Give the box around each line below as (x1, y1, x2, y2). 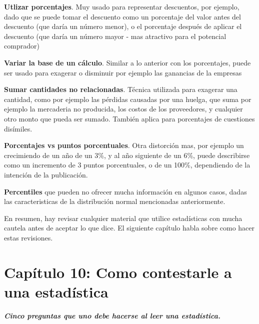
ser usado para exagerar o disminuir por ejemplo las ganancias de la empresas (4, 67, 242, 77)
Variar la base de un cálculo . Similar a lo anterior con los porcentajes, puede (4, 57, 251, 67)
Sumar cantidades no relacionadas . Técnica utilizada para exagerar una (4, 84, 237, 94)
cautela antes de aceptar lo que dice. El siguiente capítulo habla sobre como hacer (4, 222, 255, 233)
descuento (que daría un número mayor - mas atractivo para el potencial (4, 30, 226, 41)
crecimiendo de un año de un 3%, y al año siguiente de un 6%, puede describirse (4, 149, 250, 160)
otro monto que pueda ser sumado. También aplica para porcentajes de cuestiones (4, 113, 255, 123)
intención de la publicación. (4, 169, 88, 179)
